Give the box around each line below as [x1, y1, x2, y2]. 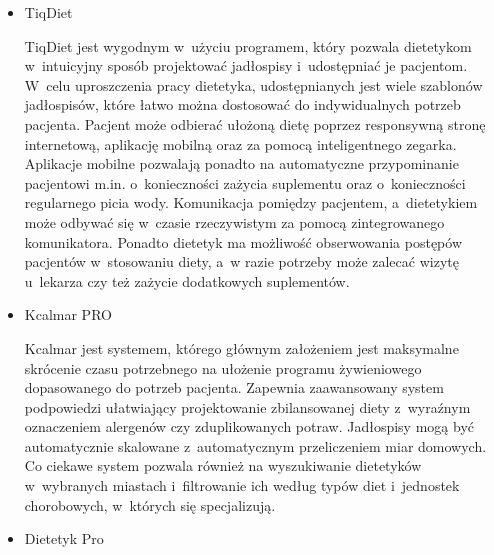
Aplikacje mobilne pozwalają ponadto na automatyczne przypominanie [24, 153, 459, 174]
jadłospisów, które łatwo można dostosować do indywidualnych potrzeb [24, 94, 461, 115]
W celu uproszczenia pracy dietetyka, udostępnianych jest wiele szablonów [24, 74, 483, 95]
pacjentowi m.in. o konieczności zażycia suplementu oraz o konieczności [24, 172, 466, 193]
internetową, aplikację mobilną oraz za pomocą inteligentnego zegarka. [24, 133, 457, 154]
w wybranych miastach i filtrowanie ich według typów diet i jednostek [24, 475, 460, 496]
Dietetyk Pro [24, 528, 104, 549]
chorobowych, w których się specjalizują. [24, 494, 276, 515]
